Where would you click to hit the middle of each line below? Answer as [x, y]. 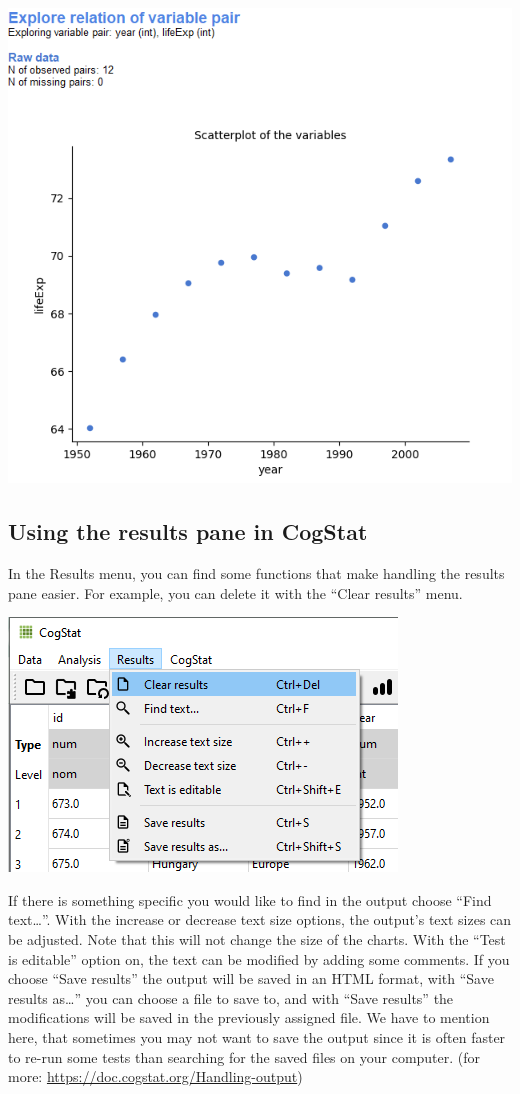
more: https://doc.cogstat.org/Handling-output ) [155, 1076]
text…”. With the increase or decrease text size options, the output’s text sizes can [260, 919]
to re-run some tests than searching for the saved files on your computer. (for [244, 1056]
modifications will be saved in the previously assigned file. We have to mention [249, 1017]
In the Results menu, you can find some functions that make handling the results [256, 572]
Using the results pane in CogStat [188, 531]
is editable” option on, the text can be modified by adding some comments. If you [259, 958]
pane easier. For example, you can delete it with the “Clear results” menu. [235, 592]
